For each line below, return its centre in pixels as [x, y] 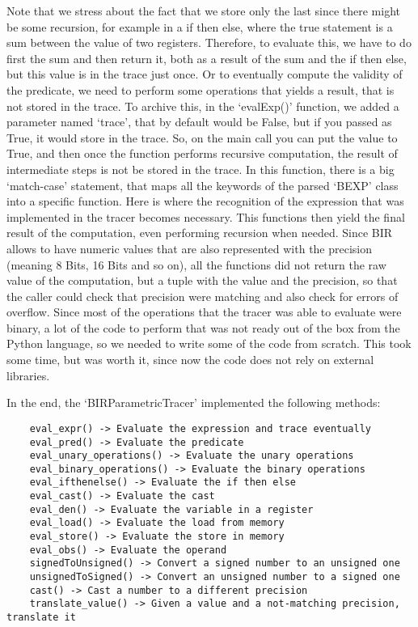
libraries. [28, 375]
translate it [41, 618]
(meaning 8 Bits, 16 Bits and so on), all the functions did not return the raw [196, 264]
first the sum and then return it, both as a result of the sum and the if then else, [207, 58]
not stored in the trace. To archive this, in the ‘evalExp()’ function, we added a [203, 106]
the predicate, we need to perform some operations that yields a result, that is [201, 89]
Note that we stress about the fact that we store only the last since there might [204, 11]
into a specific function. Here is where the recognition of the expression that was [205, 201]
